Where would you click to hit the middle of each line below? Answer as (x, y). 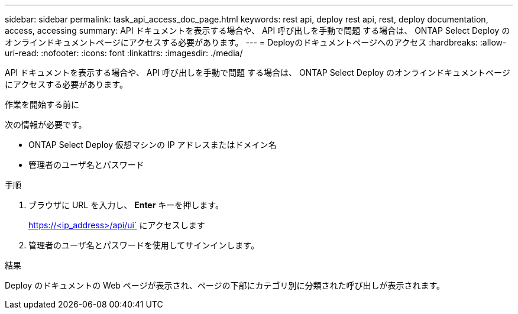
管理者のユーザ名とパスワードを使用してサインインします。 (144, 245)
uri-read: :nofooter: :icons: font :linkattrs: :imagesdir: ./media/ (124, 53)
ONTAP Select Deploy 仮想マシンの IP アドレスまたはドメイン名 (153, 145)
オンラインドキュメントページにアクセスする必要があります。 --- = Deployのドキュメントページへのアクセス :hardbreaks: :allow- (256, 42)
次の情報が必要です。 (46, 124)
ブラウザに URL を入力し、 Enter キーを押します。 (126, 205)
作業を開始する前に (42, 104)
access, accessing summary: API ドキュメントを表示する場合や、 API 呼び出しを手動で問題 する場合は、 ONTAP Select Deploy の (258, 30)
